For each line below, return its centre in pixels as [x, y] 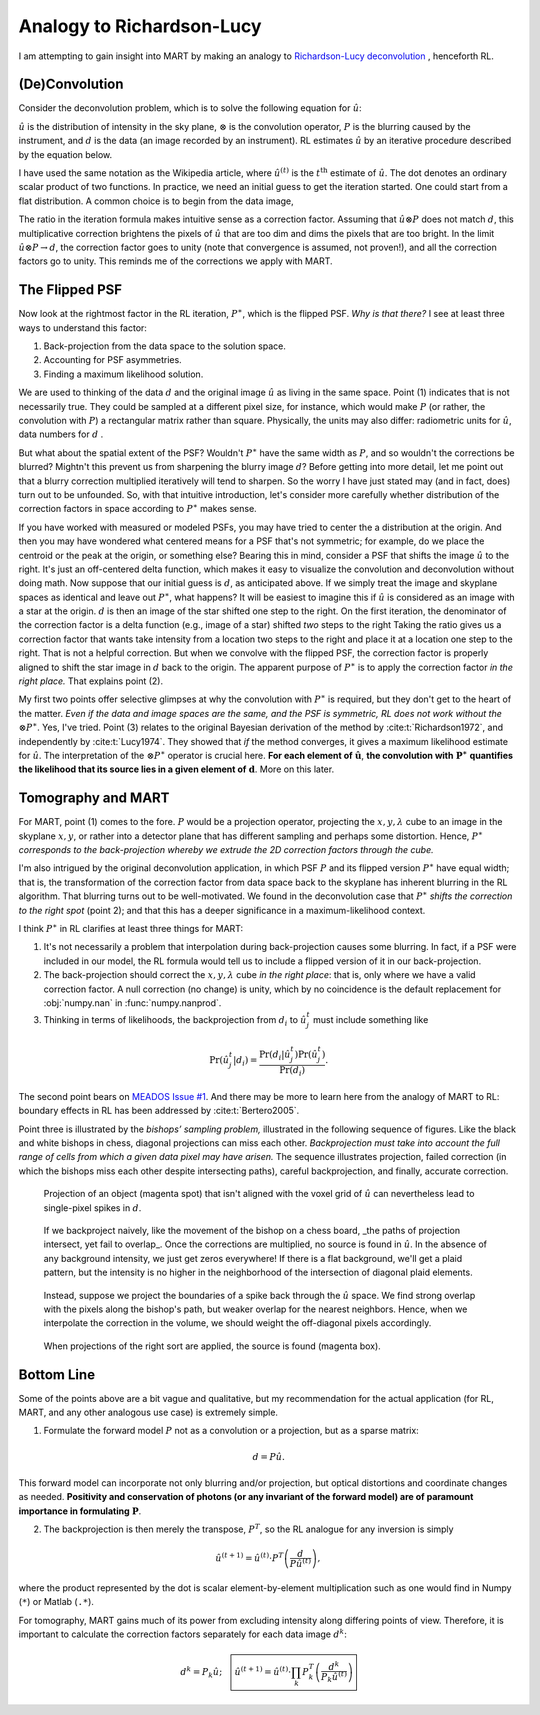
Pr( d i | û [274, 1055]
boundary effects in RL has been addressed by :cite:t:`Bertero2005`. [159, 1111]
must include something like [371, 1020]
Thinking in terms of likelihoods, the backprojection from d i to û [175, 1021]
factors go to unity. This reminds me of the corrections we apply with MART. [176, 261]
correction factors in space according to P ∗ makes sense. [137, 508]
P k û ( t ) [334, 1677]
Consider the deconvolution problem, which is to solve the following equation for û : [190, 108]
